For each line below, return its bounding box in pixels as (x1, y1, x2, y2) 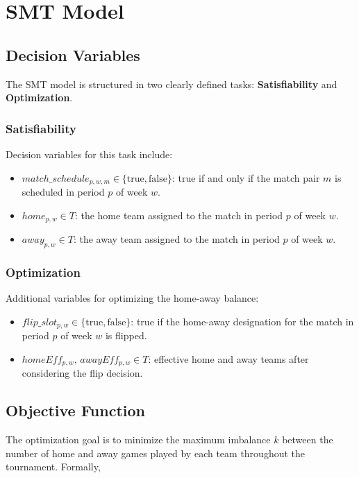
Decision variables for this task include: (6, 146, 173, 161)
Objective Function (6, 400, 146, 421)
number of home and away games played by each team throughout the (6, 445, 306, 460)
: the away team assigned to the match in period (73, 232, 280, 246)
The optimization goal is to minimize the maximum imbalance (6, 432, 271, 446)
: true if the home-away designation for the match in (131, 314, 354, 328)
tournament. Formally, (6, 459, 101, 474)
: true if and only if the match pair (172, 170, 320, 185)
